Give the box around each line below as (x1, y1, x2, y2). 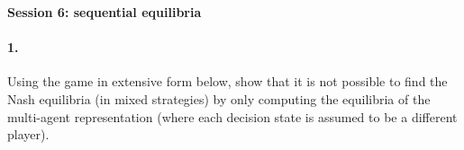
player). (7, 125, 50, 144)
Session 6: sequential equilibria (7, 3, 202, 21)
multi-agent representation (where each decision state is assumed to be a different (7, 107, 458, 126)
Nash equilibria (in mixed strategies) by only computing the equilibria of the (7, 89, 431, 108)
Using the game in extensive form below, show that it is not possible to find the (7, 72, 448, 91)
